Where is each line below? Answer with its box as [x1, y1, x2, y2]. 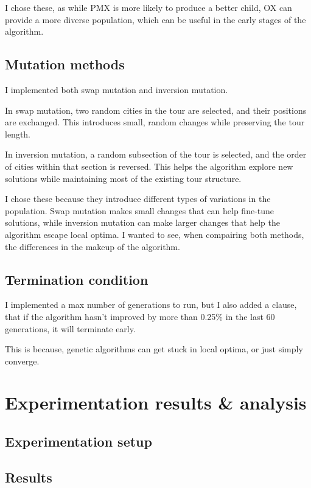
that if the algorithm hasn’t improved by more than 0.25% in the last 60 [5, 310, 275, 322]
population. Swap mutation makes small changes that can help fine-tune [5, 204, 274, 217]
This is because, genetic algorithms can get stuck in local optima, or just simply [5, 343, 303, 355]
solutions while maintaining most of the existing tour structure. [5, 172, 242, 184]
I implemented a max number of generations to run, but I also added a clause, [5, 298, 297, 311]
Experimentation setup [5, 432, 152, 451]
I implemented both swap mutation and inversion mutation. [5, 83, 228, 96]
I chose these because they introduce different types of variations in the [5, 192, 271, 205]
